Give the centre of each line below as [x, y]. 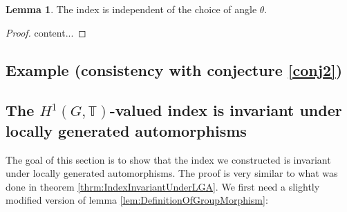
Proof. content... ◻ [46, 32]
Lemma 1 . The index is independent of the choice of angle [131, 9]
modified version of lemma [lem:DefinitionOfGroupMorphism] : [137, 200]
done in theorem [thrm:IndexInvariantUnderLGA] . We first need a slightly [163, 186]
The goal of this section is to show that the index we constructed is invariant [168, 159]
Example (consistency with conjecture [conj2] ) [174, 69]
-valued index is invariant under [226, 110]
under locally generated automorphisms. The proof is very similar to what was [172, 173]
